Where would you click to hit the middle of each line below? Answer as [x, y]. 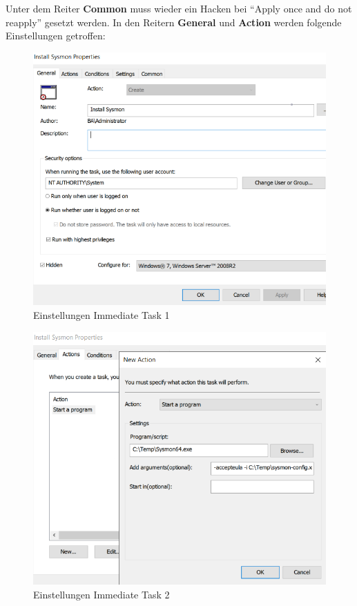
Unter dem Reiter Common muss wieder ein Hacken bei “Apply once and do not [179, 8]
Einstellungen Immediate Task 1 [102, 315]
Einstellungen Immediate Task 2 [102, 594]
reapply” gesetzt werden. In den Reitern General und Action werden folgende [174, 22]
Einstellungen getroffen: [56, 36]
